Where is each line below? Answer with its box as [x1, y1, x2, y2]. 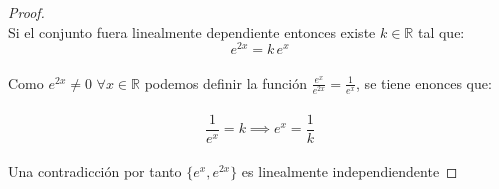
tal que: [417, 21, 465, 42]
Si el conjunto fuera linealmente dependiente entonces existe [8, 21, 376, 42]
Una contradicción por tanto [8, 161, 182, 182]
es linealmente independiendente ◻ [241, 161, 458, 182]
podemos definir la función [144, 72, 307, 93]
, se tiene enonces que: [356, 72, 492, 93]
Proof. [8, 2, 45, 22]
